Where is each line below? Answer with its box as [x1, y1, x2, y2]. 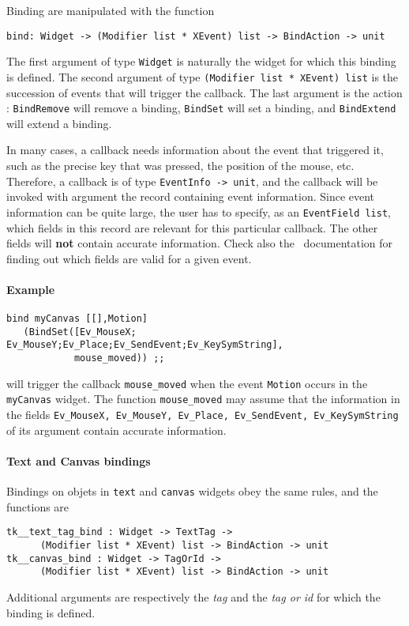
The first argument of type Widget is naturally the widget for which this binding [6, 53, 396, 70]
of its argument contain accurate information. [6, 421, 227, 438]
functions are [6, 498, 69, 515]
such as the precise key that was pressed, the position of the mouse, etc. [6, 157, 355, 173]
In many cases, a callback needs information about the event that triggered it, [6, 141, 384, 158]
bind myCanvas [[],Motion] [6, 313, 148, 325]
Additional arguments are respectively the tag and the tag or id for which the [6, 588, 381, 605]
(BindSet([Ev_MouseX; [23, 326, 137, 338]
